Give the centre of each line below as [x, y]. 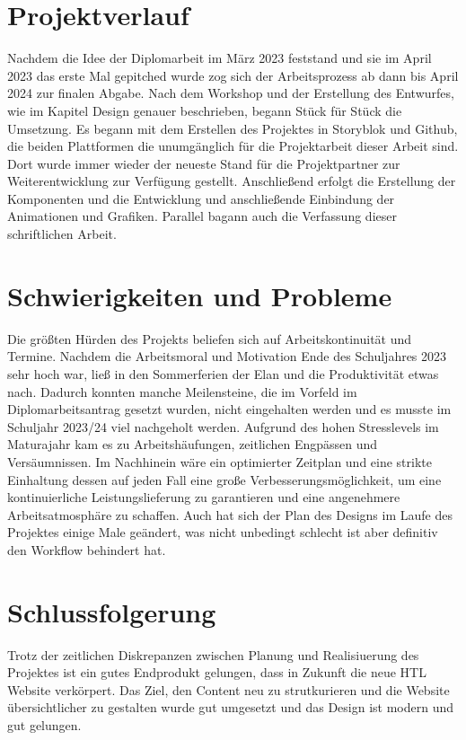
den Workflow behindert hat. [87, 549]
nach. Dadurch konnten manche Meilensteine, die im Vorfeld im [182, 391]
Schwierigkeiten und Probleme [200, 295]
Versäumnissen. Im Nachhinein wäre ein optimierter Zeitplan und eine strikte [220, 461]
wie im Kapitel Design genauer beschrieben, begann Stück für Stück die [205, 110]
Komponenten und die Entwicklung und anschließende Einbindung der [201, 198]
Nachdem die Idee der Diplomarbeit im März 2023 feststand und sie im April [220, 58]
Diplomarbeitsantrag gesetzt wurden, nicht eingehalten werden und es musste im [229, 409]
